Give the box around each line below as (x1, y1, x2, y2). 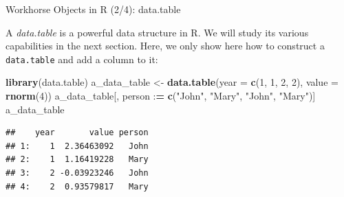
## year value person (6, 128, 149, 138)
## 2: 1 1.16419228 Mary (6, 154, 149, 165)
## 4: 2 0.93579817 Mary (6, 181, 149, 192)
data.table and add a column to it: (6, 51, 158, 66)
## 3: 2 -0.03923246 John (6, 168, 149, 178)
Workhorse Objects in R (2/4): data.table (6, 2, 181, 16)
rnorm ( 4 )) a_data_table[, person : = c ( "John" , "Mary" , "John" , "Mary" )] (6, 89, 316, 103)
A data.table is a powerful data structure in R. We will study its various (6, 25, 309, 39)
